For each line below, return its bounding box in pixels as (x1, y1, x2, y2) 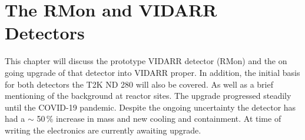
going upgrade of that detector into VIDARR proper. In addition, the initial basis (5, 66, 300, 78)
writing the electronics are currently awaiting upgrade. (5, 124, 201, 136)
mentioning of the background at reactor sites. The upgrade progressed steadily (5, 89, 291, 102)
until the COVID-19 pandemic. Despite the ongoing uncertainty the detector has (5, 101, 296, 113)
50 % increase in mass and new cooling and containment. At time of (37, 112, 281, 125)
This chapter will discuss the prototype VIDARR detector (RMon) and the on (5, 55, 287, 67)
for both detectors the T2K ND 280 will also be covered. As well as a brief (5, 78, 273, 90)
